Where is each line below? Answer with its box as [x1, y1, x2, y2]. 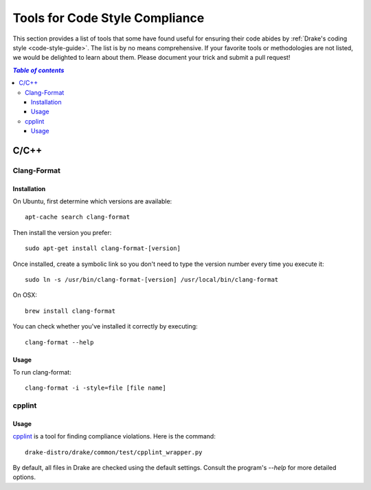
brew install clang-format [25, 307, 116, 315]
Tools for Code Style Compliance [12, 10, 205, 25]
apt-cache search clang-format [25, 213, 131, 221]
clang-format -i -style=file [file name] [25, 384, 166, 392]
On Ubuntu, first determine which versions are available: [12, 197, 172, 205]
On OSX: [12, 291, 38, 299]
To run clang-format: [12, 368, 71, 376]
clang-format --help [25, 338, 94, 346]
